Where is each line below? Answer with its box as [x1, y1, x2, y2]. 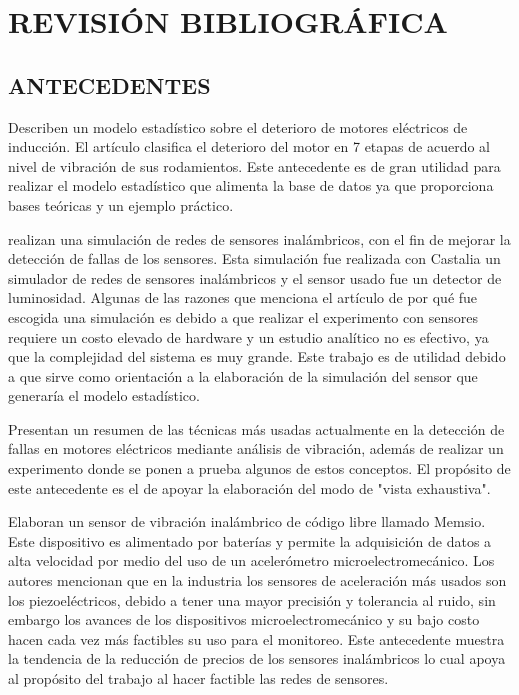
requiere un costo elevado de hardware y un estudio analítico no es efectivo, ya [8, 326, 489, 347]
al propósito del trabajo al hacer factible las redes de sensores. [8, 668, 389, 689]
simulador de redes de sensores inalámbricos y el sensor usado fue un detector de [8, 267, 502, 288]
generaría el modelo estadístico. [8, 385, 200, 406]
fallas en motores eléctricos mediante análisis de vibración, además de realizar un [8, 438, 504, 459]
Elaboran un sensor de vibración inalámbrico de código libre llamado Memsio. [8, 511, 486, 532]
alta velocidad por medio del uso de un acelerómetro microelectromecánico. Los [8, 550, 495, 571]
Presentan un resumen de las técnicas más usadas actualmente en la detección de [8, 418, 505, 439]
